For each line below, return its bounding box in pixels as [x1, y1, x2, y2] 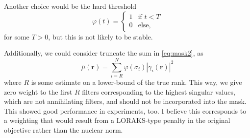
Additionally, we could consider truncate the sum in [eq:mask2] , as [4, 48, 203, 58]
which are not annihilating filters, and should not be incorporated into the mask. [4, 96, 247, 106]
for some [4, 31, 29, 41]
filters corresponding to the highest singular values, [82, 86, 235, 97]
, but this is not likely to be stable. [48, 31, 153, 41]
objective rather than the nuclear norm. [4, 124, 123, 135]
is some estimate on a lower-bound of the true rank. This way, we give [31, 77, 242, 87]
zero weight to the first [4, 86, 73, 97]
